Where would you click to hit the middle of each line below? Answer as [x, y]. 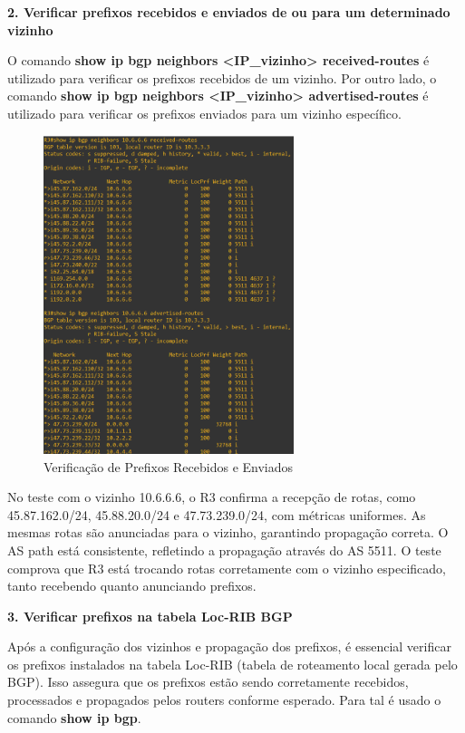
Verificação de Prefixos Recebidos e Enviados [169, 466]
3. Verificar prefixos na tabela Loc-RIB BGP [150, 616]
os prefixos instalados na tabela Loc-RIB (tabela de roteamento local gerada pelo [232, 664]
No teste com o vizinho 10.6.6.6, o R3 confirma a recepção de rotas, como [212, 497]
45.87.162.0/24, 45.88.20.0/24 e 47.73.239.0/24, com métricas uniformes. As [217, 514]
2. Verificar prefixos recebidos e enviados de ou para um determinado [229, 12]
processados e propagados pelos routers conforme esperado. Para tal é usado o [224, 700]
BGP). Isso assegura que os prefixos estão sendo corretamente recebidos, [208, 682]
